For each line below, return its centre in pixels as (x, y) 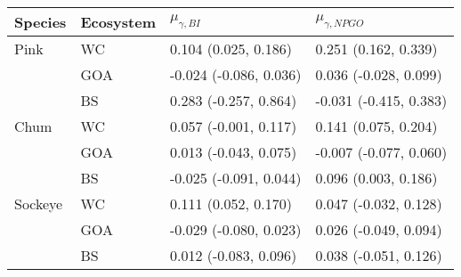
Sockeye (39, 204)
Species (40, 22)
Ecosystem (118, 22)
